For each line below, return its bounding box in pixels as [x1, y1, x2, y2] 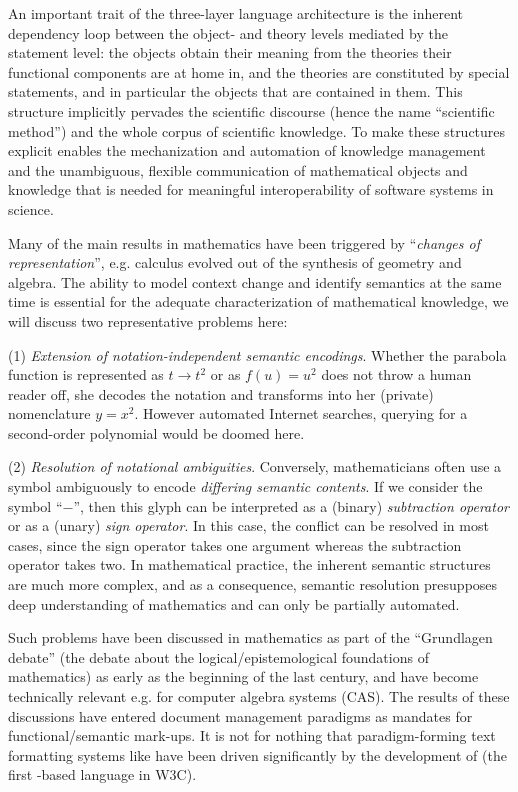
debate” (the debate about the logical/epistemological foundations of [8, 646, 429, 667]
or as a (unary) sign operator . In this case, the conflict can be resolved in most [8, 515, 489, 536]
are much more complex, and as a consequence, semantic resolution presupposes [8, 574, 498, 595]
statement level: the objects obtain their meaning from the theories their [8, 42, 452, 63]
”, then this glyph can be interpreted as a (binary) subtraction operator [73, 495, 509, 516]
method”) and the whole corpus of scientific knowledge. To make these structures [8, 120, 506, 141]
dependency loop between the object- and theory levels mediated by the [8, 22, 448, 43]
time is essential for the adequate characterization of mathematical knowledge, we [8, 291, 509, 312]
